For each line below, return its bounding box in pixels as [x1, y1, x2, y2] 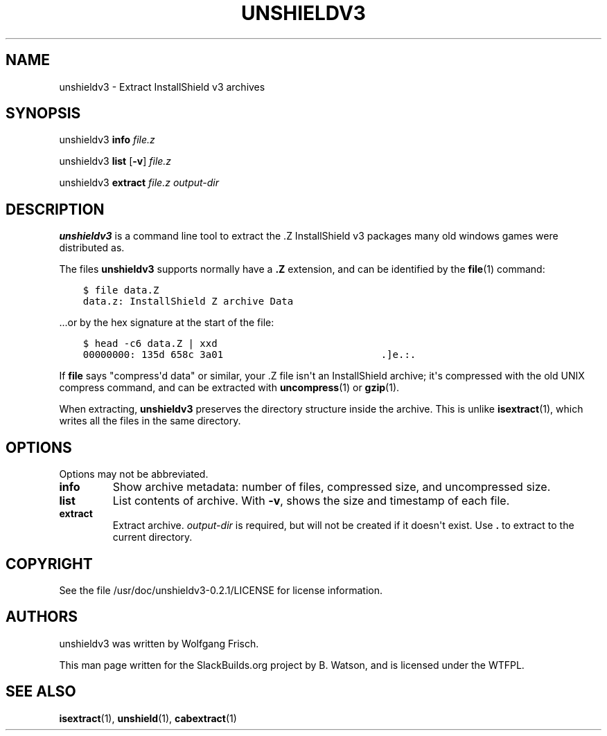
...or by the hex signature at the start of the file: [59, 316, 274, 329]
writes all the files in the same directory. [59, 415, 241, 427]
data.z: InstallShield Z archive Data [82, 296, 294, 307]
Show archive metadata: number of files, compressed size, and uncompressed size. [112, 480, 551, 494]
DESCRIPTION [6, 200, 105, 218]
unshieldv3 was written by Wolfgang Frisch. [59, 637, 259, 649]
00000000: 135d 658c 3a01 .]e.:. [82, 349, 416, 361]
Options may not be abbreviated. [59, 468, 209, 481]
